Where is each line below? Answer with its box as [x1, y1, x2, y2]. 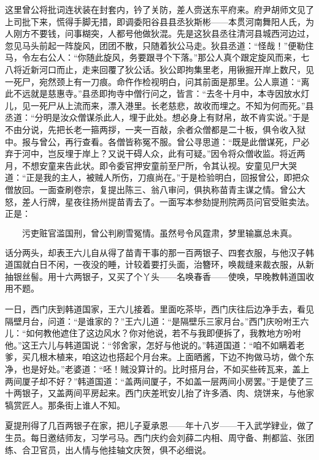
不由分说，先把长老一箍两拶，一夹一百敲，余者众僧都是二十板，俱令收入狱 [5, 123, 306, 135]
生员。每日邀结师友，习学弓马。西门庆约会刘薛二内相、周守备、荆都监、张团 [5, 431, 314, 443]
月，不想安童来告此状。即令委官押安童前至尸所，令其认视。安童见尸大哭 [5, 159, 297, 172]
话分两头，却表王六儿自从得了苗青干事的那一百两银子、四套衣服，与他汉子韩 [5, 246, 314, 258]
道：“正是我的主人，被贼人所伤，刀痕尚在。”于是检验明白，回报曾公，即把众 [5, 171, 310, 184]
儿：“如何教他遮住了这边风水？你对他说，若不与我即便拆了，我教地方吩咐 [5, 326, 301, 339]
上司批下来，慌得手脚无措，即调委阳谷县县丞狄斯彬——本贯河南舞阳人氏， [5, 15, 306, 28]
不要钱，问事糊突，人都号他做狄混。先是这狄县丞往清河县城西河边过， [30, 27, 314, 40]
